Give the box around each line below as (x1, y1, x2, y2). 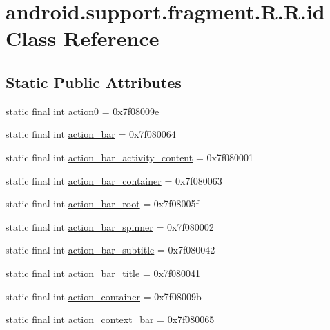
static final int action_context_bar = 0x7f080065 (6, 312, 215, 327)
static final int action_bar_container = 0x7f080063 (6, 173, 222, 187)
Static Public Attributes (6, 71, 182, 92)
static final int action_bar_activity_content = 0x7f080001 (6, 149, 254, 164)
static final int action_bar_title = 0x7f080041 (6, 265, 201, 280)
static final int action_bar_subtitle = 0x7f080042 (6, 243, 215, 257)
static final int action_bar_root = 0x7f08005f (6, 196, 199, 211)
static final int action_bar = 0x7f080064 (6, 127, 176, 141)
